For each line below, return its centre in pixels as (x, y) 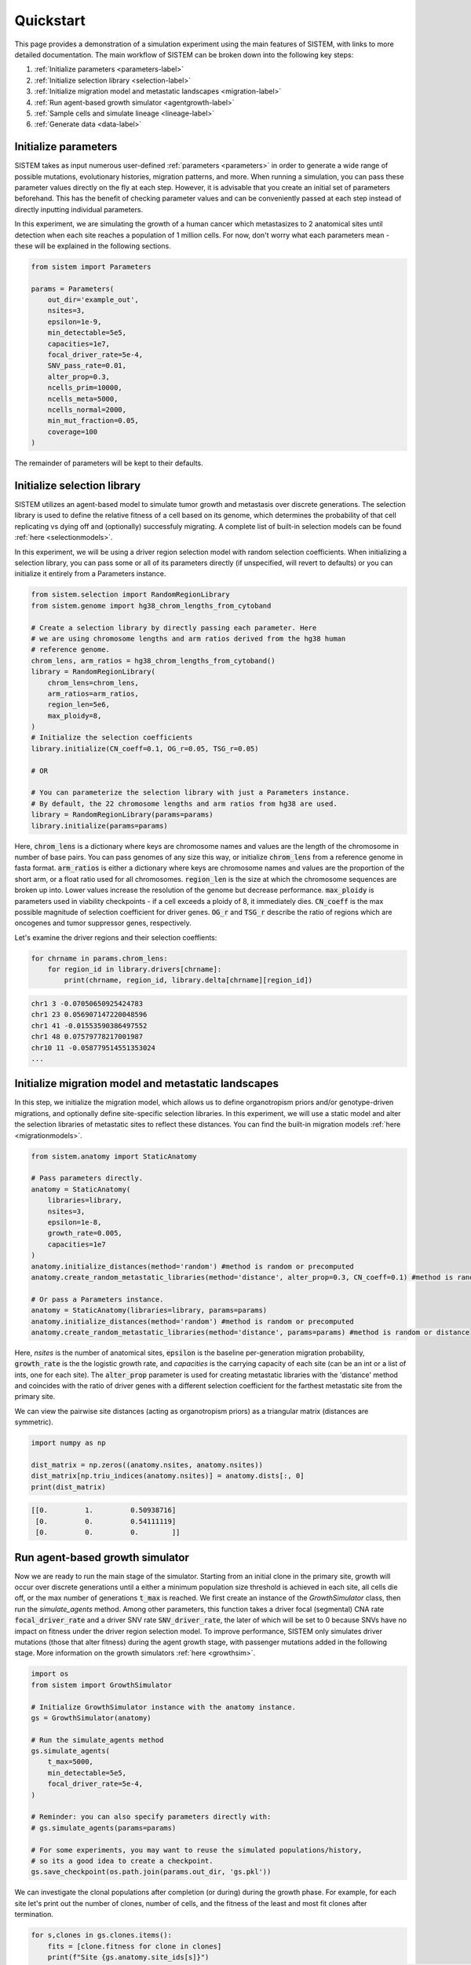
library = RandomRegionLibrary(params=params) (122, 815)
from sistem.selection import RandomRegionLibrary (131, 595)
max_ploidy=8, (75, 716)
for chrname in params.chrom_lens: (99, 958)
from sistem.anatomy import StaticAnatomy (114, 1156)
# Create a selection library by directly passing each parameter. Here (174, 628)
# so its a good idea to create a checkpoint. (122, 1860)
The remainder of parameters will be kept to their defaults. (109, 463)
